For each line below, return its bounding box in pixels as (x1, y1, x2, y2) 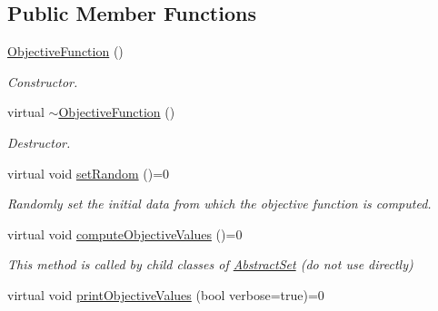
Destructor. (7, 132, 71, 151)
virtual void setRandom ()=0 (7, 163, 170, 182)
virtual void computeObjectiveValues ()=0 (7, 224, 243, 243)
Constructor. (7, 72, 78, 91)
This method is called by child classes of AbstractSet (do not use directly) (7, 255, 413, 274)
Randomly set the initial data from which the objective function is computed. (7, 194, 432, 213)
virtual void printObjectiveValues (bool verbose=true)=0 (7, 285, 324, 304)
